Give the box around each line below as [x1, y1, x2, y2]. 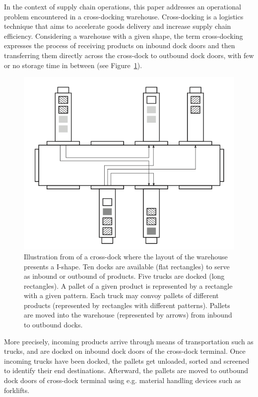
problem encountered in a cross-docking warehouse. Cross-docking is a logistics [4, 11, 244, 21]
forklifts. [4, 385, 30, 395]
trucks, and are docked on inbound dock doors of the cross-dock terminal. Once [4, 346, 246, 356]
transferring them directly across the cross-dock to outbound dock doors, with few [4, 50, 254, 60]
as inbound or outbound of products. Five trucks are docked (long [24, 271, 225, 281]
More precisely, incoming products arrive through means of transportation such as [4, 336, 254, 346]
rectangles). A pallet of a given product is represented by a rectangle [24, 280, 233, 291]
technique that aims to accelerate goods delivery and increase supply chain [4, 21, 231, 31]
